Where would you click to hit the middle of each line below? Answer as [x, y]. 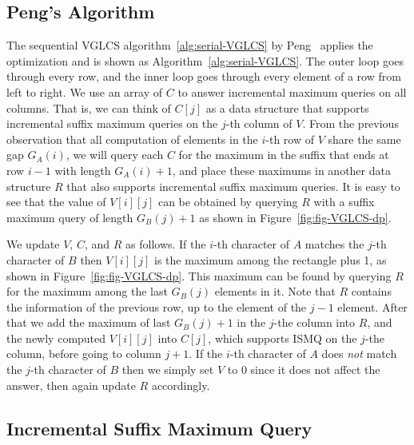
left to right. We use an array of [85, 91]
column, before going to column [84, 354]
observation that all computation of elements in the [132, 139]
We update [33, 244]
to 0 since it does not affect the [304, 370]
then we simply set [168, 370]
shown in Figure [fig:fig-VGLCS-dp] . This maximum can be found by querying [199, 275]
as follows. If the [166, 244]
